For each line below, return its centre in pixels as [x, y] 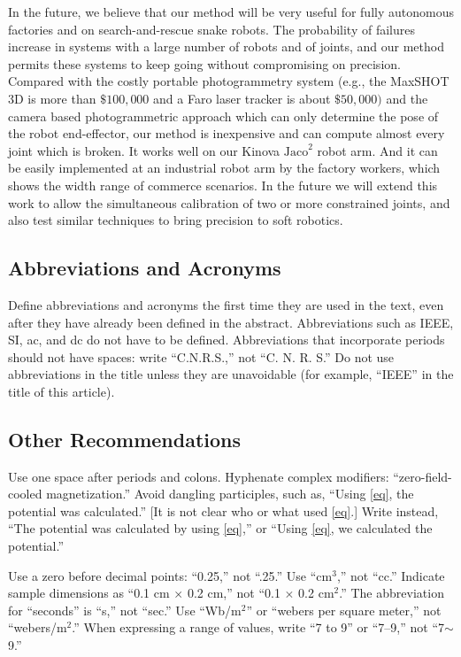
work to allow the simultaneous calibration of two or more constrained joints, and [229, 202]
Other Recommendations [125, 439]
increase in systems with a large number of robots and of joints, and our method [226, 46]
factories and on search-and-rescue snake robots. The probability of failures [211, 29]
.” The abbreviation [392, 593]
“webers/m [38, 627]
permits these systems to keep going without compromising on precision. [204, 63]
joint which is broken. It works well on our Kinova [144, 150]
